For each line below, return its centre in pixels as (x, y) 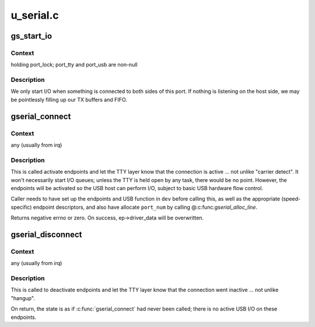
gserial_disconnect (46, 234)
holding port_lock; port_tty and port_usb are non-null (74, 65)
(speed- (291, 199)
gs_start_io (32, 36)
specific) (21, 207)
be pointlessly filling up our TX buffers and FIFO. (69, 99)
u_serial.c (35, 15)
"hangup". (23, 298)
